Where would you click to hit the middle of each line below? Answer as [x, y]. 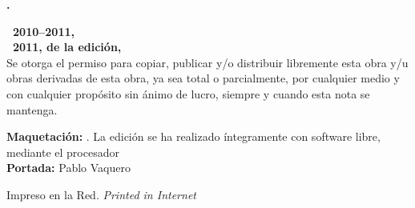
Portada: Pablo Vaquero [68, 168]
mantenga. [32, 109]
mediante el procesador [63, 152]
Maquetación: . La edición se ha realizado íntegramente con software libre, [193, 136]
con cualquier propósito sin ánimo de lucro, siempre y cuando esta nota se [188, 93]
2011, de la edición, [67, 47]
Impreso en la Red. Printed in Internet [101, 194]
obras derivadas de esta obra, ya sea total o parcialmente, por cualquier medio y [203, 78]
